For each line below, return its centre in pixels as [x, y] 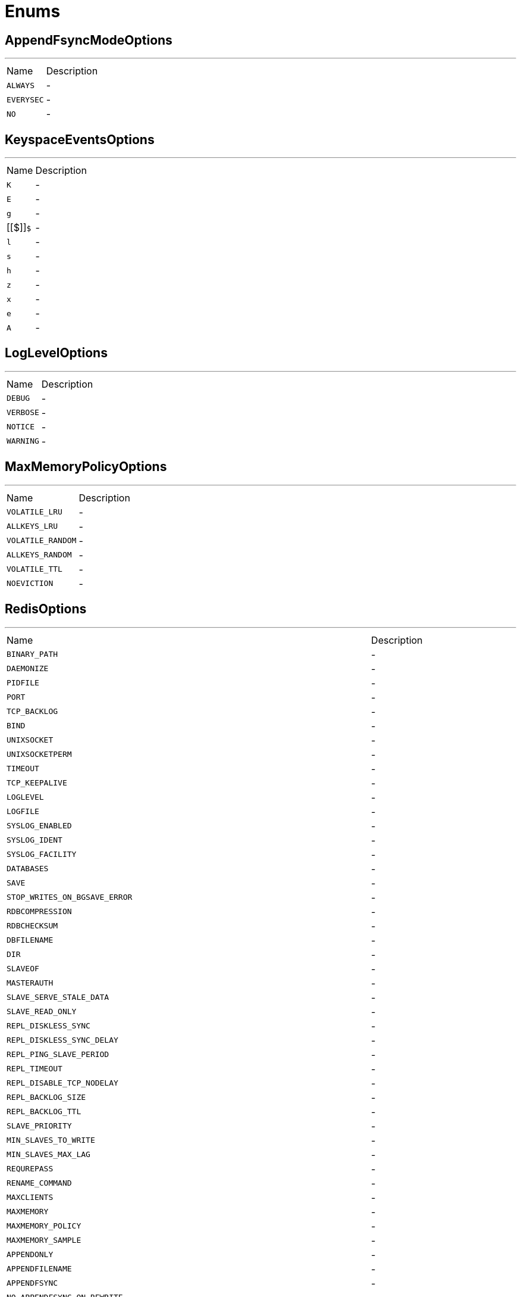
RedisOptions [46, 609]
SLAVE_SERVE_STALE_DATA [58, 997]
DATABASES [28, 869]
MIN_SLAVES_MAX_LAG [48, 1155]
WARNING [23, 441]
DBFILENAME [30, 940]
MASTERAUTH [30, 983]
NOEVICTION [30, 584]
